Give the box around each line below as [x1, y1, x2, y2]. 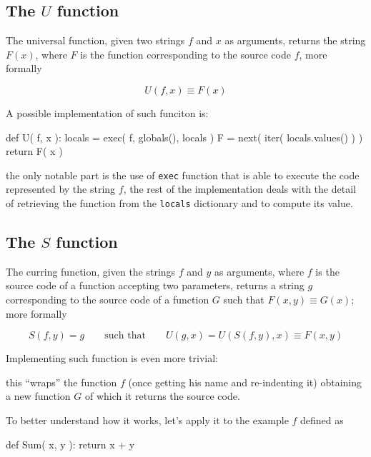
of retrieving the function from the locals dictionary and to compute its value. [6, 196, 353, 211]
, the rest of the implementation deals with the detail [123, 181, 356, 196]
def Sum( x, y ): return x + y [6, 436, 135, 451]
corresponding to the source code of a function [6, 292, 209, 307]
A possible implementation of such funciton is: [6, 105, 209, 120]
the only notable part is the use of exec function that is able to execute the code [6, 167, 360, 182]
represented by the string [6, 181, 116, 196]
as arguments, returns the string [224, 33, 366, 48]
